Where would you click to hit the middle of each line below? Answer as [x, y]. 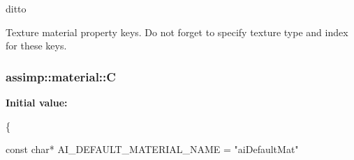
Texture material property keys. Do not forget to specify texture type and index [177, 32]
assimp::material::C [61, 76]
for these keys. [36, 46]
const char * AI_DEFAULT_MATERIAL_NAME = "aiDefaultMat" [152, 149]
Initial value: [37, 102]
